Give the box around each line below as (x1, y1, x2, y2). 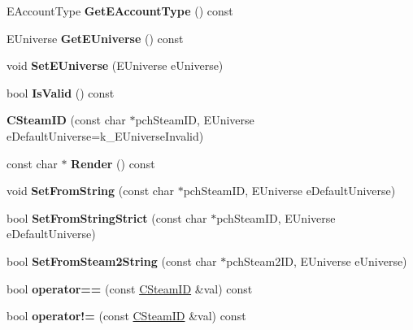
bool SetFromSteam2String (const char (7, 252, 217, 269)
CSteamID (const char (7, 111, 126, 128)
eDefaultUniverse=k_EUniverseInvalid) (7, 127, 204, 144)
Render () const (71, 154, 155, 172)
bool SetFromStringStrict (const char (7, 209, 207, 226)
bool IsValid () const (7, 84, 115, 101)
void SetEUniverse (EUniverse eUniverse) (7, 57, 224, 74)
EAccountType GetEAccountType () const (7, 2, 233, 19)
